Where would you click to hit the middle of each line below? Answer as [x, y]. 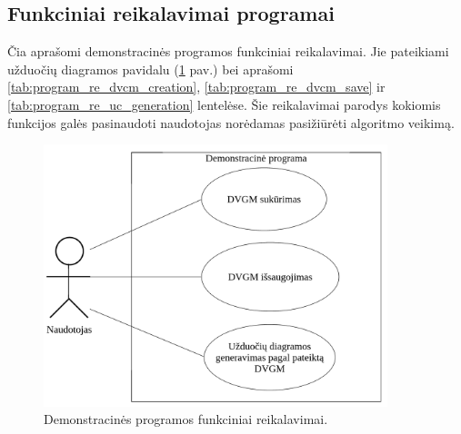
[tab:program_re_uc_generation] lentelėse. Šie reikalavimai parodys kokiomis [224, 104]
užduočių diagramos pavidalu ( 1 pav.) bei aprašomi [150, 69]
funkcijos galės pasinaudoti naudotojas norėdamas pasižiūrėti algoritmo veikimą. [231, 122]
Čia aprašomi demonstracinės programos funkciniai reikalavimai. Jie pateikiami [228, 51]
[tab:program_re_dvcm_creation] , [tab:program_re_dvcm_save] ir [196, 87]
